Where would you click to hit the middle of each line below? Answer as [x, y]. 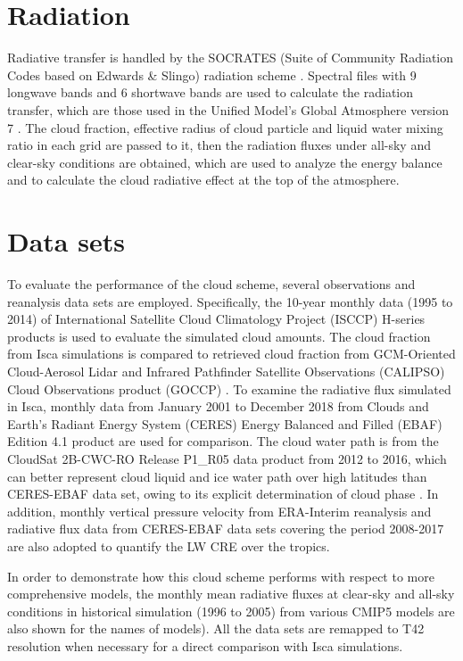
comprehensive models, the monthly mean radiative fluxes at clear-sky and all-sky [231, 594]
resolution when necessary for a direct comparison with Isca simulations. [205, 645]
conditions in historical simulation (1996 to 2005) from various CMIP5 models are [231, 611]
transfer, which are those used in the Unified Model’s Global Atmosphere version [228, 109]
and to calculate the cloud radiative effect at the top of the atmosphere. [203, 180]
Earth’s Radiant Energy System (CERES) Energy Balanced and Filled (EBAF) [225, 423]
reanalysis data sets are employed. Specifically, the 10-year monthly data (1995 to [230, 301]
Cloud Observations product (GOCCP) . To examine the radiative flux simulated [229, 388]
